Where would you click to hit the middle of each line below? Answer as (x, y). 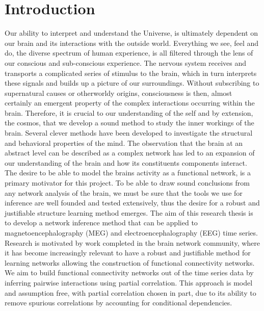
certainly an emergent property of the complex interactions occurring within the (130, 103)
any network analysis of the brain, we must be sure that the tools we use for (124, 192)
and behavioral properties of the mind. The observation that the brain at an (124, 142)
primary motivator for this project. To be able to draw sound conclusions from (127, 183)
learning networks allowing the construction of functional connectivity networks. (130, 262)
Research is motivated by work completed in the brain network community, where (133, 242)
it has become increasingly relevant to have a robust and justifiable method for (128, 253)
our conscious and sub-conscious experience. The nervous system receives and (126, 62)
